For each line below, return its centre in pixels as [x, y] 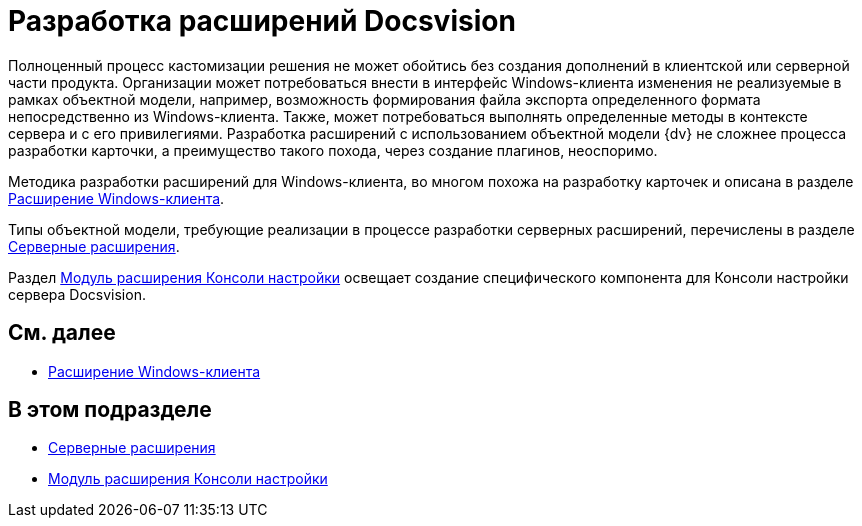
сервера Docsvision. [77, 294]
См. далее [62, 333]
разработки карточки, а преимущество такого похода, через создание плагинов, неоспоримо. [333, 150]
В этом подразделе [110, 410]
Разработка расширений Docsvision [262, 21]
